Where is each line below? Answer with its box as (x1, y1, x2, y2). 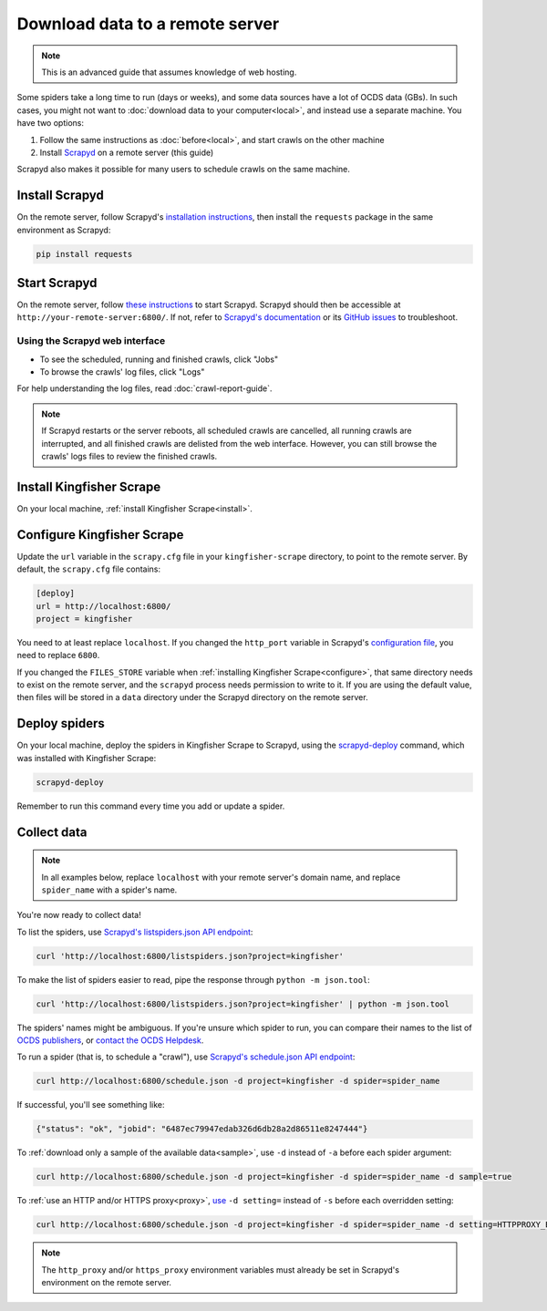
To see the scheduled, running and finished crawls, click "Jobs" (39, 354, 278, 365)
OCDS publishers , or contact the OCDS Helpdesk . (16, 1035, 204, 1046)
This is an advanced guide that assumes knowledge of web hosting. (41, 67, 297, 77)
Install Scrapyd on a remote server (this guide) (39, 147, 214, 158)
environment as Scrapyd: (16, 224, 111, 235)
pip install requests (36, 249, 133, 259)
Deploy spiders (16, 716, 105, 731)
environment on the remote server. (41, 1277, 172, 1288)
